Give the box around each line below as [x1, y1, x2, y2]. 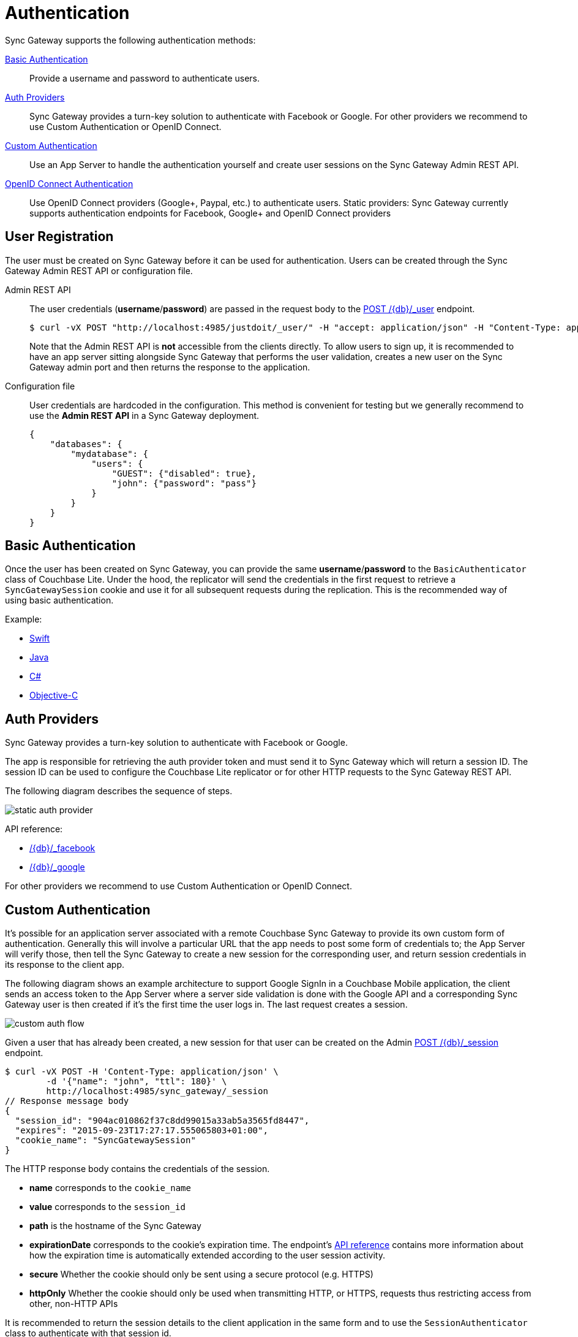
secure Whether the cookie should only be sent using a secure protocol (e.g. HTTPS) [29, 1269, 373, 1280]
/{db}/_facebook [29, 843, 96, 854]
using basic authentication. [5, 595, 114, 606]
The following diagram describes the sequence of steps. [5, 786, 233, 797]
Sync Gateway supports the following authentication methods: [5, 34, 256, 45]
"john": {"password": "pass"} [111, 478, 257, 488]
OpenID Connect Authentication [5, 178, 133, 189]
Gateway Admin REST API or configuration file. [5, 265, 193, 276]
